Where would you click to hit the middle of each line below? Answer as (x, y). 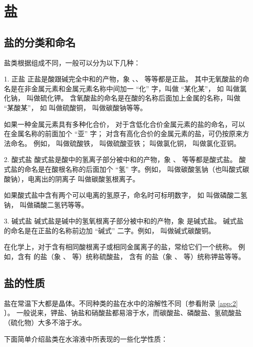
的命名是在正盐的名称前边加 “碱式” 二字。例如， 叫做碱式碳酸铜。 (110, 230)
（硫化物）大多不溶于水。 (45, 322)
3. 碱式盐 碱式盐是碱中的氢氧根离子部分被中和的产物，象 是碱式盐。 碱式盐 (124, 221)
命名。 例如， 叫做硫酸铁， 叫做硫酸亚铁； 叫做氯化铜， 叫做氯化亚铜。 (126, 143)
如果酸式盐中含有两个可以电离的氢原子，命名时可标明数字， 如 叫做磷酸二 (122, 195)
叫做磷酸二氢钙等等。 (54, 204)
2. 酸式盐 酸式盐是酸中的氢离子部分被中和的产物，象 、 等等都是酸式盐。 (120, 159)
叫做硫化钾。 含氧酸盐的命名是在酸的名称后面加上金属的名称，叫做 (134, 98)
